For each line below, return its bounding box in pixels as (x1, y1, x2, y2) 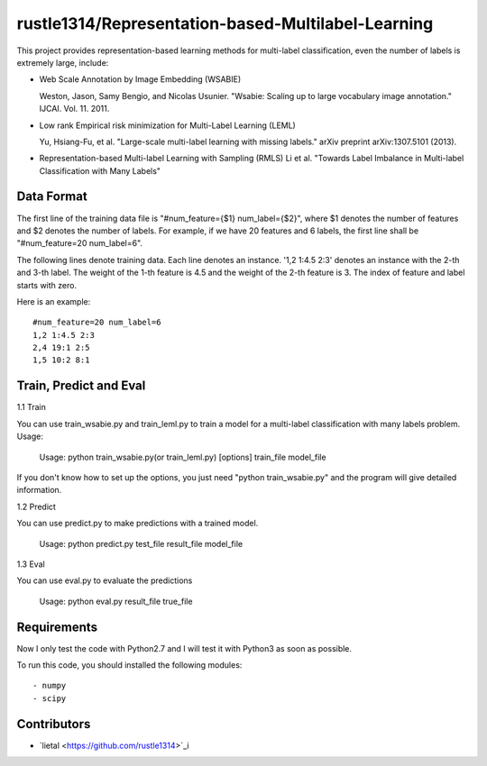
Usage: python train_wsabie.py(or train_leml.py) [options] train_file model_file (39, 451, 326, 462)
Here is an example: (16, 296, 91, 306)
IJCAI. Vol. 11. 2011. (39, 104, 110, 114)
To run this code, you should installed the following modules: (16, 659, 243, 670)
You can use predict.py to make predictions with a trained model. (16, 518, 259, 529)
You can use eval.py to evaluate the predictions (16, 575, 193, 586)
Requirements (16, 619, 98, 634)
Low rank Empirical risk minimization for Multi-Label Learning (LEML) (39, 120, 297, 131)
